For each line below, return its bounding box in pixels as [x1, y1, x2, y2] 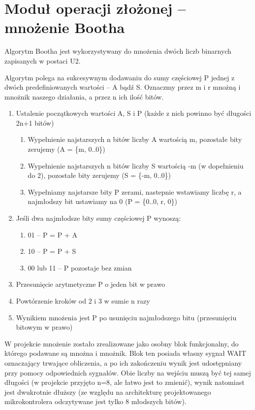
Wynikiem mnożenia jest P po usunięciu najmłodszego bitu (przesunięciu [16, 312, 237, 322]
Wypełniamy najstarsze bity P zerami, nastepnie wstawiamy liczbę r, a [28, 186, 242, 197]
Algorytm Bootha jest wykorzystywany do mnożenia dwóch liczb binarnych [4, 46, 231, 56]
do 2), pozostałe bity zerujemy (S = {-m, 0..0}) [28, 170, 171, 180]
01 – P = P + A [28, 229, 77, 239]
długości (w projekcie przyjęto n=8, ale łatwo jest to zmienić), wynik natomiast [4, 377, 245, 387]
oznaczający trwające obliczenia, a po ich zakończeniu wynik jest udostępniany [4, 357, 242, 368]
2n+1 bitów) [16, 117, 54, 128]
